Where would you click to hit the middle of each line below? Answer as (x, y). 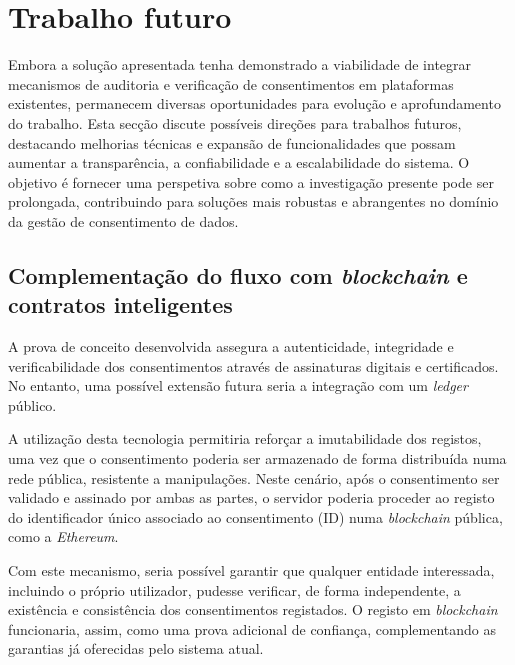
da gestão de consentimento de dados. (123, 220)
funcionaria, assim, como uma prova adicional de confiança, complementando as (252, 628)
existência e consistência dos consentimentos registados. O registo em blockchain (253, 609)
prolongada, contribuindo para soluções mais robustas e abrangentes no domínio (253, 201)
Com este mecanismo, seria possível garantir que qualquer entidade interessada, (251, 570)
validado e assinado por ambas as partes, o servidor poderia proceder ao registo (251, 497)
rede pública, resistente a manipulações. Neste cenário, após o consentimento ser (254, 477)
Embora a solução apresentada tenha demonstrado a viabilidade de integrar (240, 64)
